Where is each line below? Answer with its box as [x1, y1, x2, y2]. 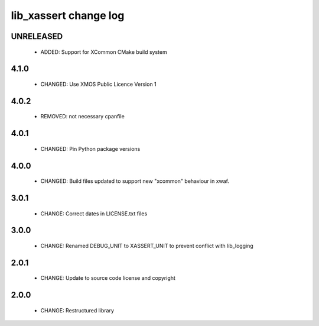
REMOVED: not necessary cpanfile [40, 113, 125, 120]
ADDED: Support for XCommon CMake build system [40, 48, 168, 56]
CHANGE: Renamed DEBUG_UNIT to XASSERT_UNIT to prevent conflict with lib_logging [40, 243, 253, 249]
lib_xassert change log [11, 9, 125, 22]
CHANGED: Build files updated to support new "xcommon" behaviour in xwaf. [40, 177, 230, 185]
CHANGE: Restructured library [40, 306, 115, 314]
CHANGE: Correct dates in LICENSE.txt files [40, 210, 148, 217]
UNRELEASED [11, 31, 63, 41]
